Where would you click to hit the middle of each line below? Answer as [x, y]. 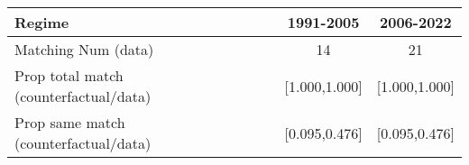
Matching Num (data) [84, 49]
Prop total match [69, 75]
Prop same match [70, 122]
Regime [42, 22]
